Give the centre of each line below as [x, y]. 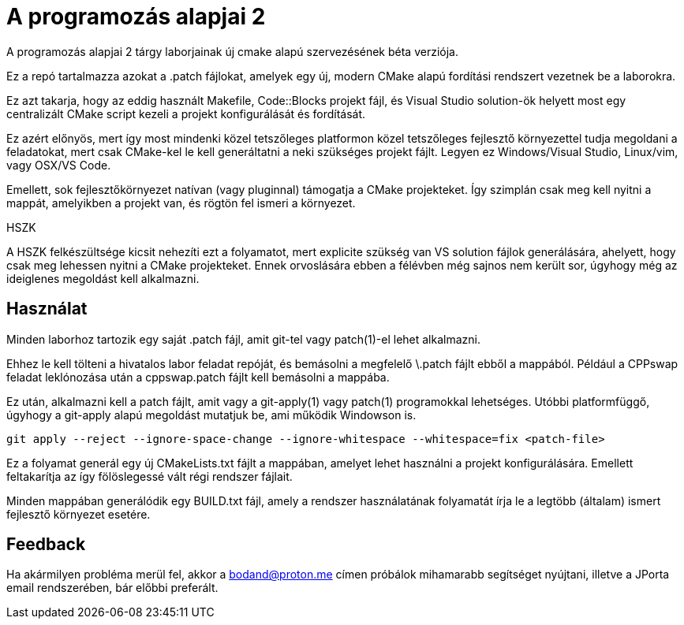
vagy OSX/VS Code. [59, 165]
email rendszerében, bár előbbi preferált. [112, 588]
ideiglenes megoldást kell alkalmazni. [103, 278]
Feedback [46, 545]
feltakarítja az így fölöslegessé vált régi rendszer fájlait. [150, 476]
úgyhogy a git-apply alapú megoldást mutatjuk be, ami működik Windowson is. [211, 415]
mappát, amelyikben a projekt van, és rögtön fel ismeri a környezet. [181, 203]
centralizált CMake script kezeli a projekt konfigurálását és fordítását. [186, 113]
